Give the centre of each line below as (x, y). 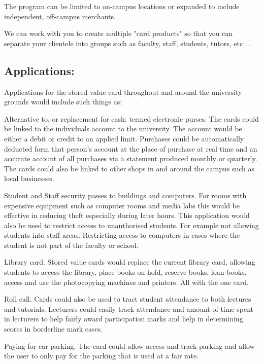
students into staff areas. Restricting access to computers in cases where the (122, 235)
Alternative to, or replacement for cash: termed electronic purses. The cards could (131, 118)
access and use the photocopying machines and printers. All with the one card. (126, 282)
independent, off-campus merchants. (60, 16)
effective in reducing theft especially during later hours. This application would (127, 215)
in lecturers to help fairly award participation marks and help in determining (124, 319)
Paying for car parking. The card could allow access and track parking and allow (129, 345)
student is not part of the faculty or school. (71, 245)
